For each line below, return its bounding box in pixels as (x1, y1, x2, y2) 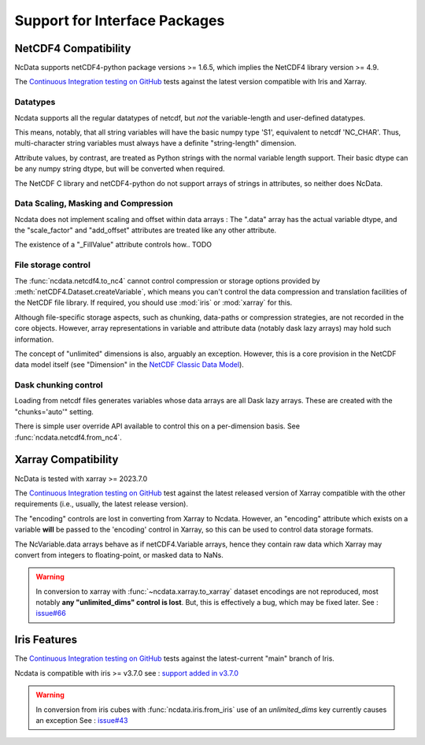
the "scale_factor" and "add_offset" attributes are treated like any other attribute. (14, 225, 277, 235)
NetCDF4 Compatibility (14, 42, 131, 55)
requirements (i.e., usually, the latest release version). (14, 499, 189, 509)
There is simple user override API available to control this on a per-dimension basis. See (14, 421, 301, 431)
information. (14, 335, 54, 344)
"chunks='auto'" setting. (14, 406, 94, 417)
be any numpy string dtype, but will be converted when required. (14, 164, 225, 173)
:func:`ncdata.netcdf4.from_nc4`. (14, 432, 122, 442)
